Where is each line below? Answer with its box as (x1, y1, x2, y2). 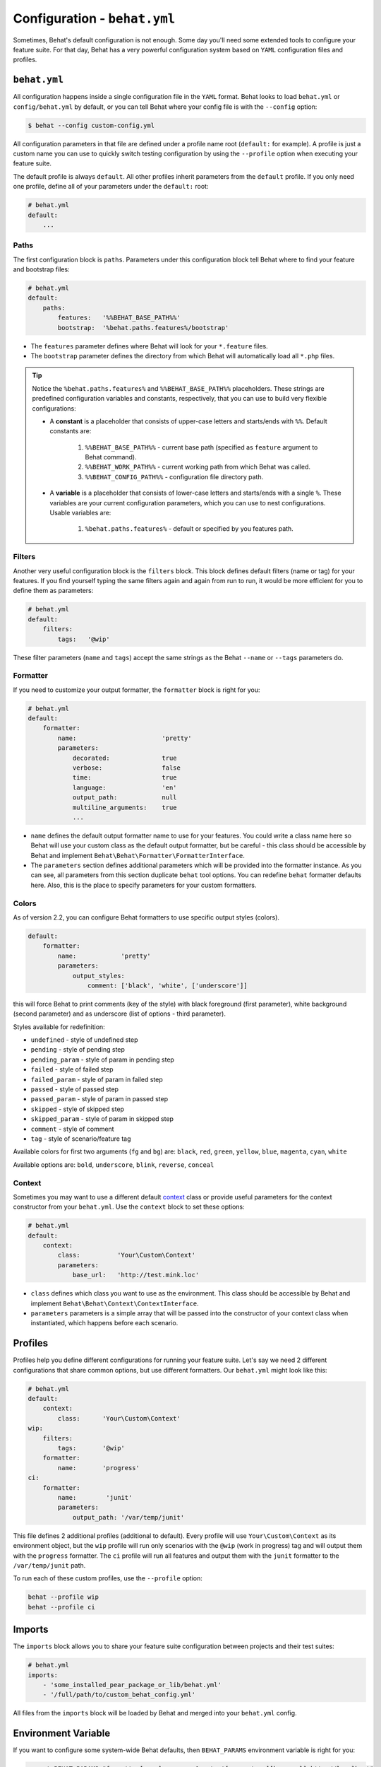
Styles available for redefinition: (13, 1022, 105, 1031)
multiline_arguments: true (72, 803, 177, 811)
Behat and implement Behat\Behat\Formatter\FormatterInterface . (30, 851, 245, 859)
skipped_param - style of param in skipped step (30, 1115, 174, 1123)
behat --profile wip (28, 1593, 99, 1601)
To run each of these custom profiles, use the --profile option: (13, 1574, 202, 1583)
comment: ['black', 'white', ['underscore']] (87, 981, 248, 990)
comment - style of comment (30, 1125, 114, 1133)
